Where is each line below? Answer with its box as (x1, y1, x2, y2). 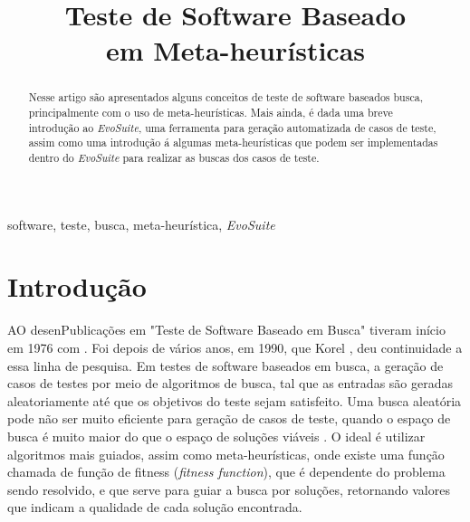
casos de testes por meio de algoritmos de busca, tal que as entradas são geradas (7, 374, 453, 393)
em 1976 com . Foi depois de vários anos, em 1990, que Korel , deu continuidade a (7, 337, 463, 356)
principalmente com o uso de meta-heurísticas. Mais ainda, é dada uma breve (28, 105, 393, 120)
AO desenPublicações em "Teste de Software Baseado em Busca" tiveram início (7, 320, 446, 339)
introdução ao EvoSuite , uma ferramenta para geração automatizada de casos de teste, (28, 119, 436, 135)
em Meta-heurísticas (105, 32, 366, 69)
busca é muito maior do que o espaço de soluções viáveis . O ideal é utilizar (7, 426, 426, 445)
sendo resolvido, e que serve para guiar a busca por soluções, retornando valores (7, 479, 450, 498)
